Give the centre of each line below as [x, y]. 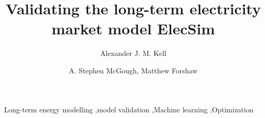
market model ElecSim [133, 28]
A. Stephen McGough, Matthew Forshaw [133, 70]
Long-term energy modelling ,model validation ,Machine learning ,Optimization [129, 109]
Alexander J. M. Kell [133, 53]
